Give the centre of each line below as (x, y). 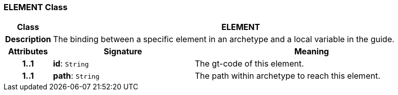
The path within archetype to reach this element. (287, 76)
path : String (76, 76)
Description (28, 39)
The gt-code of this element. (249, 64)
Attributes (28, 52)
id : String (71, 64)
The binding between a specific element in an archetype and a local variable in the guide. (224, 39)
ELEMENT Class (36, 7)
